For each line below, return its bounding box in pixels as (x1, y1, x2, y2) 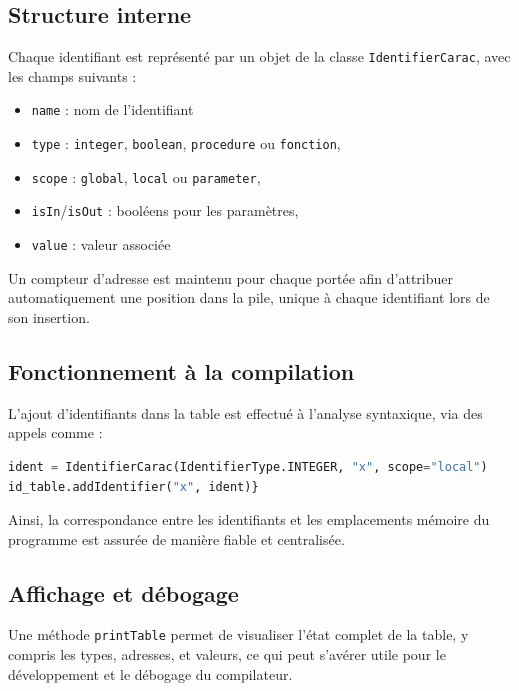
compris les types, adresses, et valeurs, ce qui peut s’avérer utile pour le (8, 644, 446, 665)
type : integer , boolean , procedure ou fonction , (31, 133, 341, 154)
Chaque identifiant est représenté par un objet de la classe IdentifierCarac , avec (8, 46, 511, 67)
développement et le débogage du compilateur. (8, 663, 293, 684)
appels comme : (8, 422, 103, 443)
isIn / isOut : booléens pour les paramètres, (31, 200, 299, 221)
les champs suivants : (8, 65, 137, 86)
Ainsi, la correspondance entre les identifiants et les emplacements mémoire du (8, 509, 490, 530)
